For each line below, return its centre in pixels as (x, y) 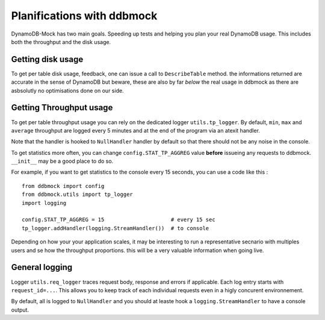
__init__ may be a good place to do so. (62, 161)
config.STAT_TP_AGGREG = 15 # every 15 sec (119, 220)
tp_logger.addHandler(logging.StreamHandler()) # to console (116, 228)
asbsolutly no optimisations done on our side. (67, 90)
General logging (42, 267)
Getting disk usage (47, 59)
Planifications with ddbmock (84, 16)
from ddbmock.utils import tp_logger (78, 195)
